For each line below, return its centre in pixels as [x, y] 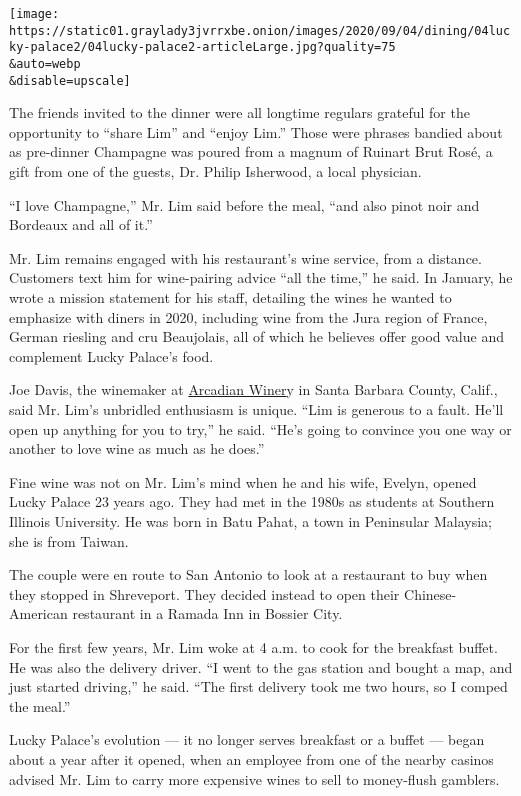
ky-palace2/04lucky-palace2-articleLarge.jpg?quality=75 [202, 47]
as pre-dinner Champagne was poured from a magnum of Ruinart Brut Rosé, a [251, 151]
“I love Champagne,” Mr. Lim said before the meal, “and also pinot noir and [244, 204]
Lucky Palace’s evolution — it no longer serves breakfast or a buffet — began [247, 739]
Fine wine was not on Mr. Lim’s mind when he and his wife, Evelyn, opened [243, 481]
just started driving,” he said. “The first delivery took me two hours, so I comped [258, 686]
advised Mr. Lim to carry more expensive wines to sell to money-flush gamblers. [254, 778]
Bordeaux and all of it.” [81, 224]
